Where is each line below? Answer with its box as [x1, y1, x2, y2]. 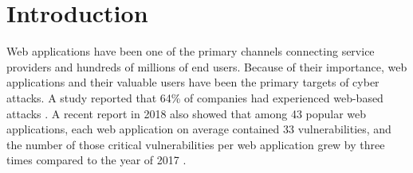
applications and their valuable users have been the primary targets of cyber [6, 74, 380, 90]
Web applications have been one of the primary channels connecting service [6, 43, 375, 60]
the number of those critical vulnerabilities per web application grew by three [6, 136, 385, 152]
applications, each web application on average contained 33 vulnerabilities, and [6, 121, 391, 137]
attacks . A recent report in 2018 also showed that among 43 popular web [6, 105, 367, 121]
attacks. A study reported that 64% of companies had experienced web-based [6, 89, 383, 106]
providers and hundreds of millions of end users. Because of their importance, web [6, 58, 407, 75]
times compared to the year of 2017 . [6, 152, 187, 168]
